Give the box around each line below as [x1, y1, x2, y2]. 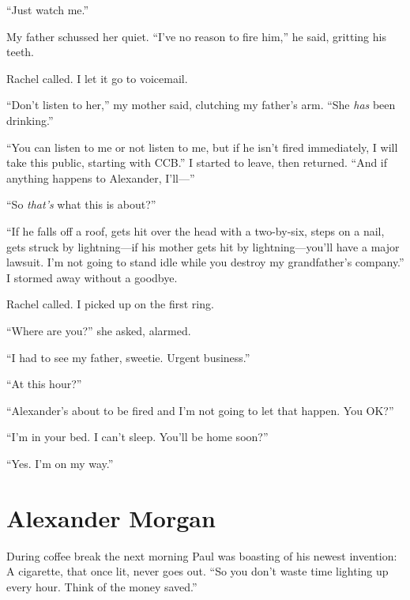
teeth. [6, 43, 34, 60]
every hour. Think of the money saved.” [6, 578, 197, 594]
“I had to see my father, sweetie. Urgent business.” [6, 349, 250, 365]
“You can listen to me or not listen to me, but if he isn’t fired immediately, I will [6, 138, 398, 155]
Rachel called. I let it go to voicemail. [6, 70, 188, 86]
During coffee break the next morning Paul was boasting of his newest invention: [6, 547, 397, 564]
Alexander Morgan [6, 501, 216, 534]
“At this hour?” [6, 375, 82, 392]
